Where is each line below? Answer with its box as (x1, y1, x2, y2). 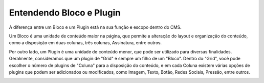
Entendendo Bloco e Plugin (9, 7, 121, 18)
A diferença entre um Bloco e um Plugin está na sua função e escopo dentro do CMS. (9, 24, 182, 30)
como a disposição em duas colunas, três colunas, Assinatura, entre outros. (9, 40, 162, 46)
